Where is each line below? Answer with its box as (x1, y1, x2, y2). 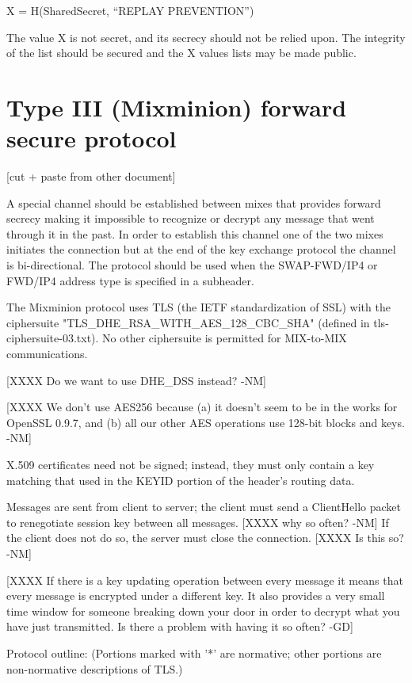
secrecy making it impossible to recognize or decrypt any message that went (6, 210, 375, 227)
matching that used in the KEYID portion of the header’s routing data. (6, 471, 355, 488)
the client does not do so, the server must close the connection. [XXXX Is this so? (6, 529, 404, 546)
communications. (6, 345, 88, 362)
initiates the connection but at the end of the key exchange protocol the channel (6, 241, 396, 258)
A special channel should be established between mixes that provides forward (6, 194, 381, 211)
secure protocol (6, 122, 177, 155)
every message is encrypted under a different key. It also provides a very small (6, 587, 385, 604)
